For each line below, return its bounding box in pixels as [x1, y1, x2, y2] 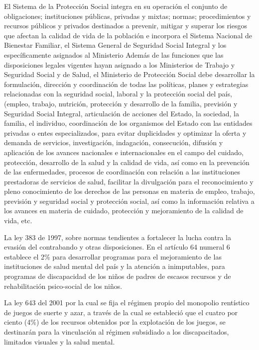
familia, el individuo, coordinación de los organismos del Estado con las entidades [4, 118, 253, 128]
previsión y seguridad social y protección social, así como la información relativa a [4, 195, 255, 206]
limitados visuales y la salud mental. [4, 336, 115, 347]
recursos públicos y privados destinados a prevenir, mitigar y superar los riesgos [4, 20, 248, 31]
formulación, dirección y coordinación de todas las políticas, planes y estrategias [4, 79, 249, 89]
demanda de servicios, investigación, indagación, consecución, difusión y [4, 137, 223, 148]
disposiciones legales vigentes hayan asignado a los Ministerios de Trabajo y [4, 59, 235, 70]
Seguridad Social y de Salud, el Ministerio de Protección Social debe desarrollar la [4, 69, 255, 80]
